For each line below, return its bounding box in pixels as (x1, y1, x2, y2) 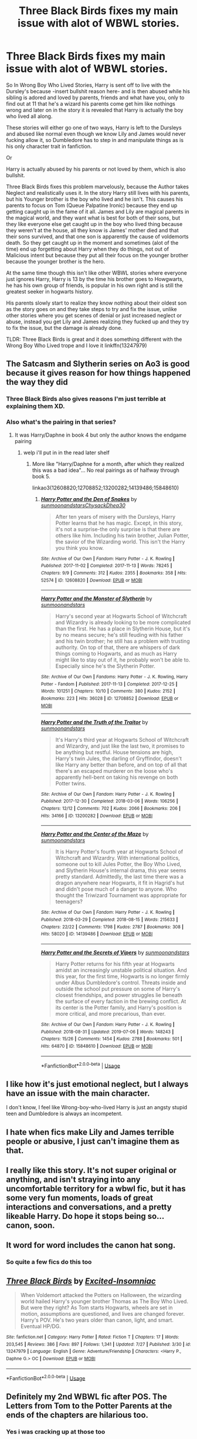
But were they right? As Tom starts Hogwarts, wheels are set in (20, 1304, 173, 1311)
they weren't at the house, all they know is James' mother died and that (6, 227, 179, 234)
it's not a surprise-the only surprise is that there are (55, 525, 181, 532)
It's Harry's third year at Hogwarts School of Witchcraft (55, 736, 189, 743)
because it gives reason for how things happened (6, 368, 191, 378)
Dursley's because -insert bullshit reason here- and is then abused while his (6, 87, 191, 94)
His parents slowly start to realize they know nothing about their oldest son (6, 299, 187, 306)
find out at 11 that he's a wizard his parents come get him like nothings (6, 100, 176, 107)
